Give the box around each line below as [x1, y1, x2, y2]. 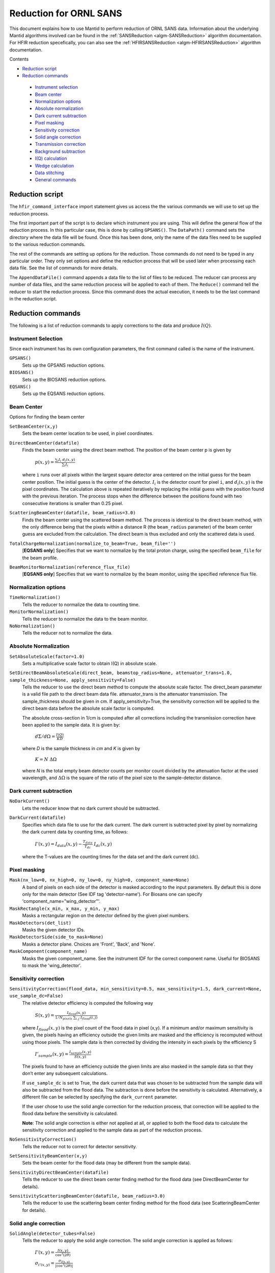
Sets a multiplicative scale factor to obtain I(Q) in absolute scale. [22, 660, 157, 667]
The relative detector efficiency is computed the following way [22, 1000, 153, 1006]
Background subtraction [35, 148, 86, 154]
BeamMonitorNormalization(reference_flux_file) [9, 564, 131, 570]
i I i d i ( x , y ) [57, 457, 75, 463]
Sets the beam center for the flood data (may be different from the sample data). [22, 1160, 191, 1166]
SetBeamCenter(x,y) [9, 423, 58, 429]
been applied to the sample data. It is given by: [22, 722, 121, 728]
